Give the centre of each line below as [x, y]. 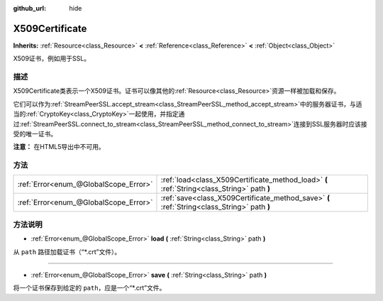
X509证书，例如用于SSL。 [52, 59]
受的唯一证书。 [35, 134]
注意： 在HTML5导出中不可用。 [59, 147]
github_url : [29, 8]
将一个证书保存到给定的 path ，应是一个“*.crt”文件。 [89, 288]
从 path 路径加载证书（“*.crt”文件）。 [67, 251]
